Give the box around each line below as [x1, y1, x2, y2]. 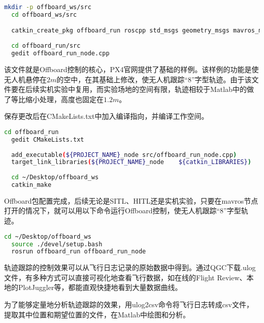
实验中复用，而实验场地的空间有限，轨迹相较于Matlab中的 [53, 84, 247, 94]
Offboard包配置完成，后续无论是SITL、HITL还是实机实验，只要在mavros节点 [4, 195, 258, 206]
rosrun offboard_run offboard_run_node [11, 248, 146, 255]
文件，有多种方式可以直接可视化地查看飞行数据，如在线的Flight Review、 [4, 272, 247, 282]
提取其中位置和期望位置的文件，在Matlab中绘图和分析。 [4, 309, 190, 319]
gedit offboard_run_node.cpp [11, 50, 110, 57]
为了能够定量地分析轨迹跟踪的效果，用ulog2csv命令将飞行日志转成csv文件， [4, 299, 253, 310]
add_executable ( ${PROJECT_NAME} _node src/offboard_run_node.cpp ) [11, 151, 237, 158]
